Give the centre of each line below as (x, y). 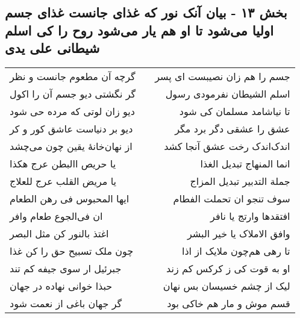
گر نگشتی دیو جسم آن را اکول (73, 93)
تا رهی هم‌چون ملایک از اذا (236, 251)
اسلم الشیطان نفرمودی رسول (228, 93)
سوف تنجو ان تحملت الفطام (232, 198)
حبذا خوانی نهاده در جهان (61, 285)
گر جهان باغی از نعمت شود (66, 303)
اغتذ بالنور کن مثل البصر (59, 233)
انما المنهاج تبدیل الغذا (245, 163)
